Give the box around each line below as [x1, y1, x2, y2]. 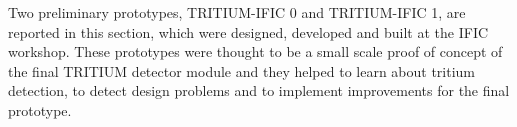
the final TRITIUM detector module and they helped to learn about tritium [8, 60, 476, 81]
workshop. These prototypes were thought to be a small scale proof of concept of [8, 41, 503, 62]
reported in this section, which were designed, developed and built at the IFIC [8, 21, 489, 42]
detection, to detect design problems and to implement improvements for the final [8, 80, 510, 101]
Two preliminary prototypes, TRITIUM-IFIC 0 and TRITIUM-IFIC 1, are [8, 2, 466, 22]
